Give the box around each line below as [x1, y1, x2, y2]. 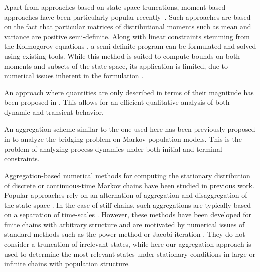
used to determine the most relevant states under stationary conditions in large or [4, 248, 255, 259]
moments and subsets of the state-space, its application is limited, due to [4, 60, 228, 71]
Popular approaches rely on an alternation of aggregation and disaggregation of [4, 190, 247, 200]
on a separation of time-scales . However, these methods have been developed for [4, 209, 251, 220]
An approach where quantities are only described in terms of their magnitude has [4, 87, 254, 97]
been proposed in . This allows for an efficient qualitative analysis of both [4, 97, 230, 107]
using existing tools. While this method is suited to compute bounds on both [4, 50, 240, 61]
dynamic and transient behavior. [4, 106, 104, 117]
